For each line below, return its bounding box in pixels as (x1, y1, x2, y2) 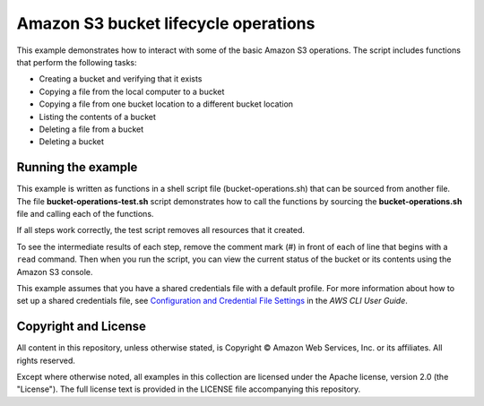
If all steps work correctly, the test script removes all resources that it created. (16, 225, 305, 236)
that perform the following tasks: (16, 56, 138, 67)
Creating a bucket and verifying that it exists (39, 73, 203, 84)
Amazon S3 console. (16, 266, 93, 277)
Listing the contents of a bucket (39, 111, 157, 122)
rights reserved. (16, 355, 76, 366)
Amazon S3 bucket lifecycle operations (16, 13, 315, 33)
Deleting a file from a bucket (39, 124, 144, 134)
